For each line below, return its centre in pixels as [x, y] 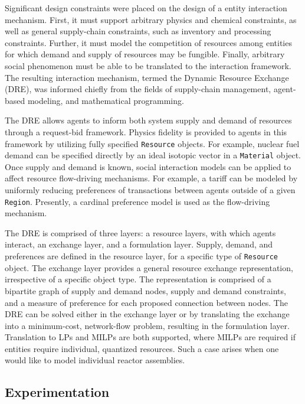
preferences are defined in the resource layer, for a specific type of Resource [141, 256]
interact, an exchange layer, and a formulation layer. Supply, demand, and [139, 244]
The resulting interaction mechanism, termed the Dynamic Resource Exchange [147, 77]
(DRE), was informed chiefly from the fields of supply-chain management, [138, 89]
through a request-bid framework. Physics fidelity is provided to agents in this [146, 131]
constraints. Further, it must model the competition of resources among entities [148, 42]
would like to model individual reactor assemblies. [95, 360]
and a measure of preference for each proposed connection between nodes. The [146, 302]
